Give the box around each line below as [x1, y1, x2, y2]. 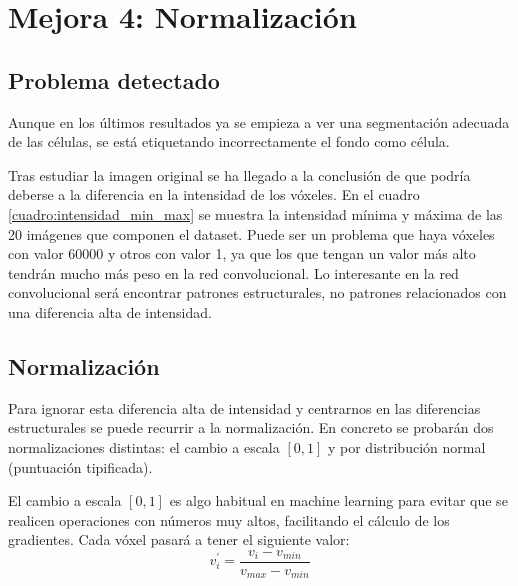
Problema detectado [8, 64, 220, 95]
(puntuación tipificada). [8, 456, 153, 477]
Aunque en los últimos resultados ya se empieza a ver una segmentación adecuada [8, 111, 510, 132]
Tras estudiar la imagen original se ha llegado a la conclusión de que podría [8, 164, 471, 185]
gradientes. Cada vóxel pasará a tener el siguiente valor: [8, 529, 350, 550]
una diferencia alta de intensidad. [8, 301, 212, 322]
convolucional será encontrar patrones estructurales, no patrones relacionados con [8, 282, 507, 303]
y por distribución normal [327, 436, 486, 457]
